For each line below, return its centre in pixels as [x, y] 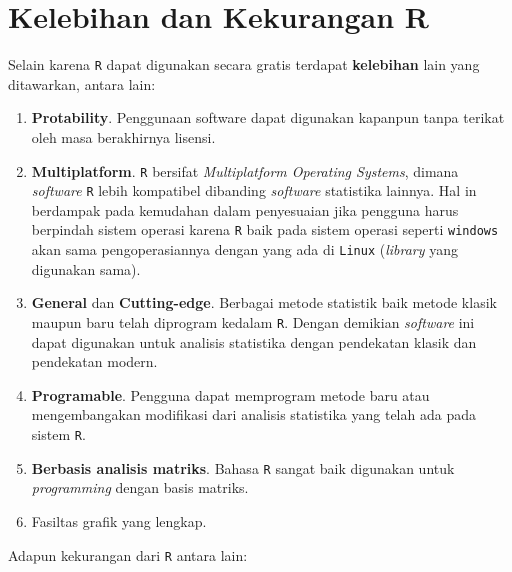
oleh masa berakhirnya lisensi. [123, 136]
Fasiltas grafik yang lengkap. [119, 520]
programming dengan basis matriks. [140, 487]
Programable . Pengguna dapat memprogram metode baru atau [230, 394]
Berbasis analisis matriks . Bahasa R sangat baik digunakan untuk [243, 467]
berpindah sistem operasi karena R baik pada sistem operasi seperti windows [265, 229]
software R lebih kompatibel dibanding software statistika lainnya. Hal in [254, 190]
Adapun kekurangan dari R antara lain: [128, 554]
